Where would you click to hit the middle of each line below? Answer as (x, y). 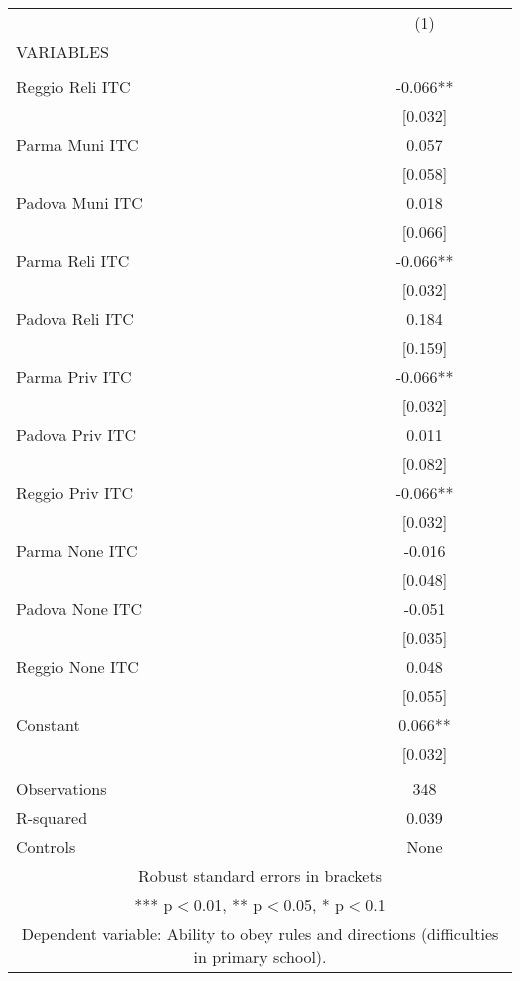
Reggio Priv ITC (74, 492)
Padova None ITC (79, 608)
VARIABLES (62, 51)
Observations (61, 788)
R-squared (52, 817)
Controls (46, 846)
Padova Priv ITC (76, 434)
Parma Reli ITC (73, 260)
